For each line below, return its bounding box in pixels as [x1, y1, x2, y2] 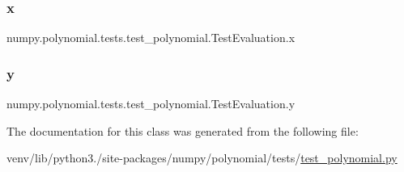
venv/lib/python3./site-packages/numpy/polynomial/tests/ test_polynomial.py [6, 149, 398, 166]
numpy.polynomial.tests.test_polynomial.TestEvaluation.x [6, 29, 296, 46]
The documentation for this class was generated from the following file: [6, 122, 359, 139]
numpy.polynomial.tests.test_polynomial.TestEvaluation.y [6, 95, 296, 112]
